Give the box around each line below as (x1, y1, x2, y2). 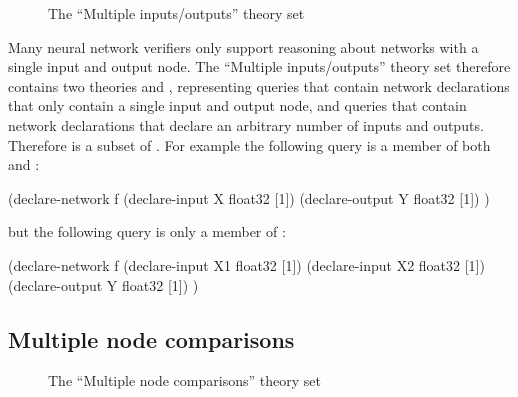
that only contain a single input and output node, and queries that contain (8, 95, 467, 116)
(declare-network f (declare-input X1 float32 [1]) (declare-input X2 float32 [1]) (8, 254, 485, 275)
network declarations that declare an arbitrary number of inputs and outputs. (8, 114, 484, 135)
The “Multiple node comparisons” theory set (48, 370, 321, 391)
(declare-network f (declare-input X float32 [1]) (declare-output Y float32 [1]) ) (8, 187, 490, 208)
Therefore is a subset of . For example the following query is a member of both (8, 134, 491, 155)
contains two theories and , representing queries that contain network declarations (8, 75, 510, 96)
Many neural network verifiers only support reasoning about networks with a (8, 36, 479, 57)
